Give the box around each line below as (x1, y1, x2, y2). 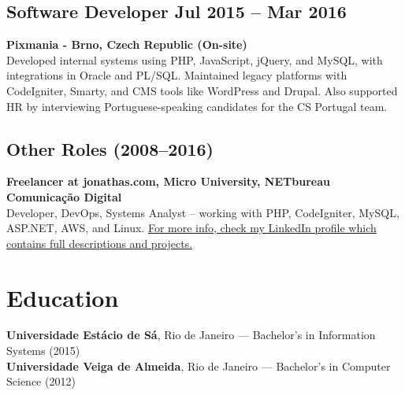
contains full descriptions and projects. (6, 234, 193, 251)
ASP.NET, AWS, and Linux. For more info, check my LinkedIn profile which (6, 220, 377, 236)
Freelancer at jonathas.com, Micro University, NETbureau (6, 173, 330, 190)
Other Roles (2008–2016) (6, 136, 214, 161)
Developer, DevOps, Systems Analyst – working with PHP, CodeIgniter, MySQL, (6, 204, 399, 220)
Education (6, 281, 119, 313)
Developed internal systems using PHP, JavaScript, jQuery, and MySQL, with (6, 51, 383, 68)
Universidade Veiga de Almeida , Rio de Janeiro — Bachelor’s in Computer (6, 357, 391, 374)
